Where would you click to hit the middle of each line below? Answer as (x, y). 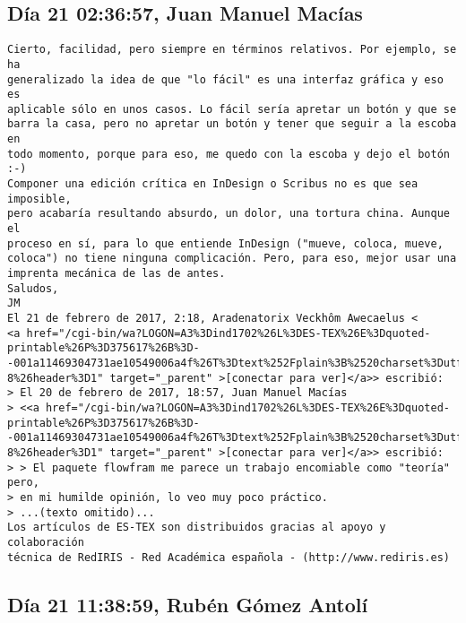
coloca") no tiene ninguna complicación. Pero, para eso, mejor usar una (232, 259)
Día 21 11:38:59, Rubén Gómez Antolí (188, 604)
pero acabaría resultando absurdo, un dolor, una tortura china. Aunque (229, 214)
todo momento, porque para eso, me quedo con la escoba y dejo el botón (229, 154)
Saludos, (33, 288)
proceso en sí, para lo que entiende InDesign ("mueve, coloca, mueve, (225, 243)
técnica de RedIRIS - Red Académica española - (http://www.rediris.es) (229, 557)
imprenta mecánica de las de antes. (116, 274)
